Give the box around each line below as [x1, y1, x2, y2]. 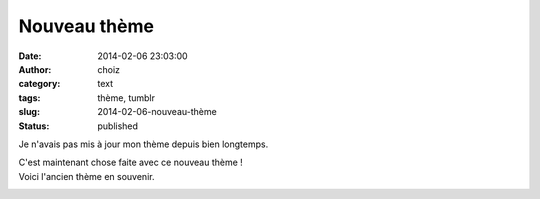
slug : [18, 106, 40, 118]
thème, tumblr [97, 91, 155, 104]
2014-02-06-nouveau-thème [97, 106, 217, 118]
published [97, 120, 139, 132]
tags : [18, 91, 41, 104]
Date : [18, 50, 42, 62]
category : [18, 78, 61, 90]
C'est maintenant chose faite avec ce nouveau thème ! [18, 156, 244, 169]
